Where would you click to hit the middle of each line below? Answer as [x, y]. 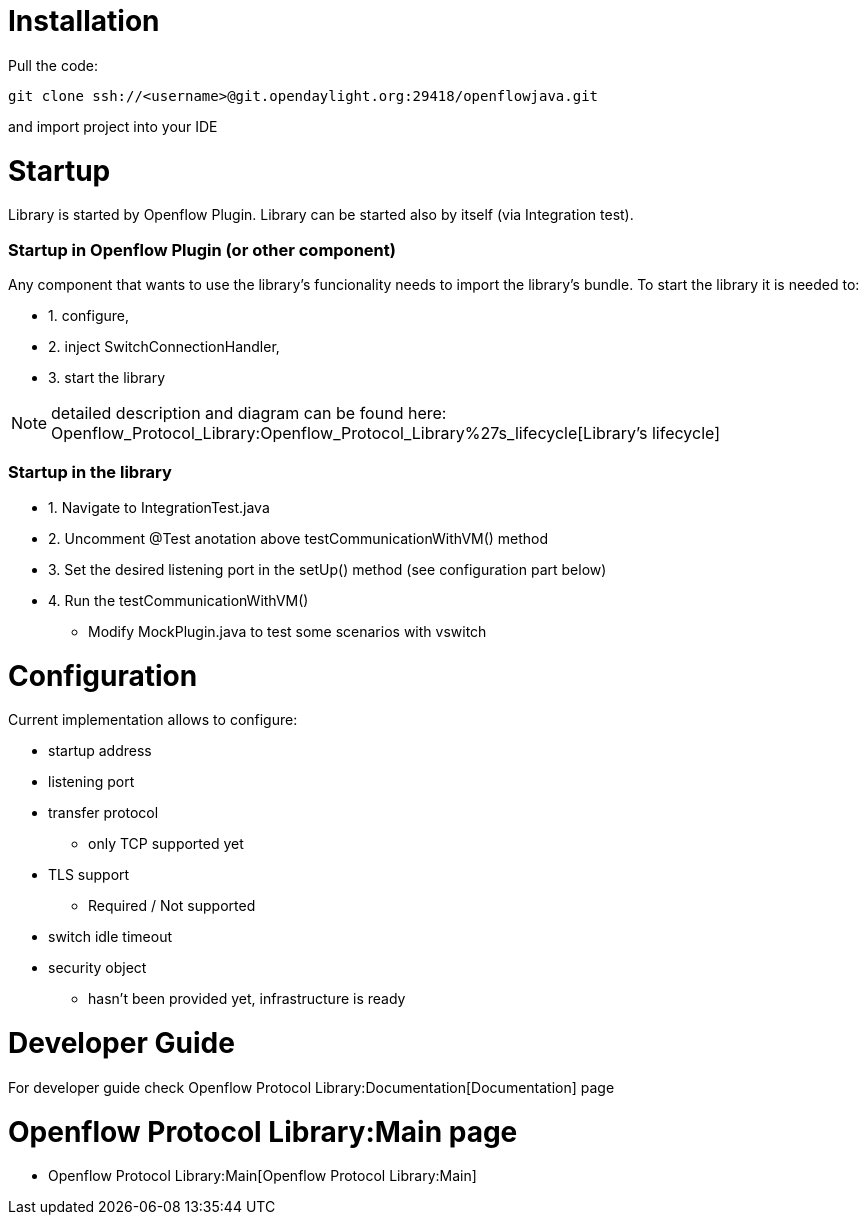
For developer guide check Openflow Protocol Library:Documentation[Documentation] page [311, 1087]
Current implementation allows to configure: [153, 720]
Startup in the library [90, 472]
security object [97, 968]
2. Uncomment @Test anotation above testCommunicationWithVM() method [298, 538]
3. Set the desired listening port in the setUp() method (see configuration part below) [327, 569]
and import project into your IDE [113, 126]
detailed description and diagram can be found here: [249, 413]
